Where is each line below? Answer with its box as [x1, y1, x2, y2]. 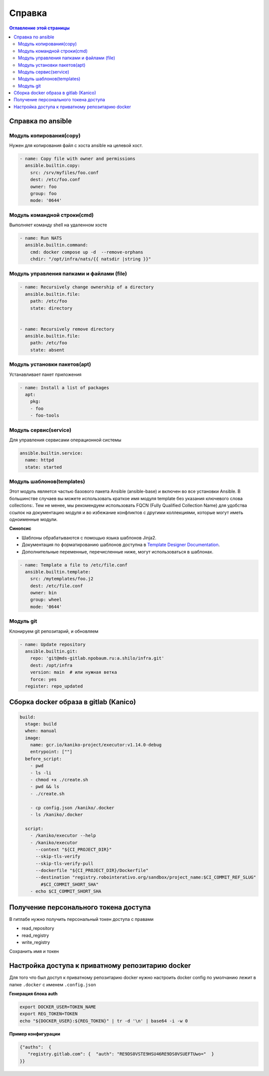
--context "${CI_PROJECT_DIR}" [35, 847, 112, 852]
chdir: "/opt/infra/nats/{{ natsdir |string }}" [30, 256, 151, 262]
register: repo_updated [25, 683, 83, 689]
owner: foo [30, 183, 57, 189]
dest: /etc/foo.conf [30, 177, 81, 182]
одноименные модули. [9, 516, 58, 522]
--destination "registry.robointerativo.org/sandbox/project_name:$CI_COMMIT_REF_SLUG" [35, 875, 257, 880]
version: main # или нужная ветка [30, 670, 117, 675]
